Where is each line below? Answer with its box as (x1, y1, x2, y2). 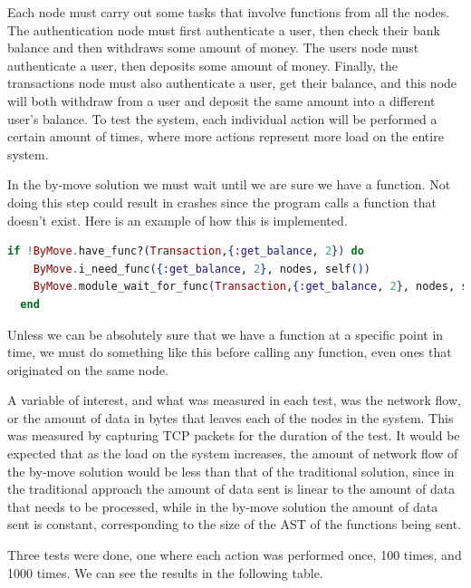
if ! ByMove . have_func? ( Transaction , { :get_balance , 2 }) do (7, 245, 364, 258)
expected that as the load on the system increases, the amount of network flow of (7, 444, 458, 463)
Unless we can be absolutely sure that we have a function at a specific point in (7, 324, 444, 343)
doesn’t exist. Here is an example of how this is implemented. (7, 210, 348, 229)
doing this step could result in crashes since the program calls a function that (7, 192, 437, 211)
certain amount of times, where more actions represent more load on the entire (7, 127, 444, 146)
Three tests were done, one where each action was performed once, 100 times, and (7, 545, 462, 564)
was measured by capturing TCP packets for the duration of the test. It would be (7, 426, 460, 445)
